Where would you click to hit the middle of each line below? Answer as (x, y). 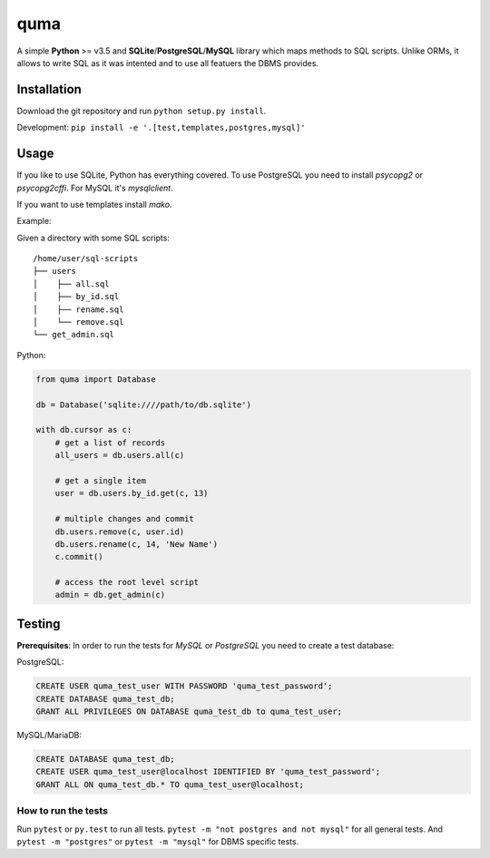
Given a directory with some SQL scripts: (93, 238)
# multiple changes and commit (124, 519)
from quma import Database (96, 379)
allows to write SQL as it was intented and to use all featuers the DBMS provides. (168, 63)
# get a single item (101, 480)
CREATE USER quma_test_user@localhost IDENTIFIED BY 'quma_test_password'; (208, 772)
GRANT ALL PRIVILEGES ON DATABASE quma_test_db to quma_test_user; (189, 712)
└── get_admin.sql (74, 335)
